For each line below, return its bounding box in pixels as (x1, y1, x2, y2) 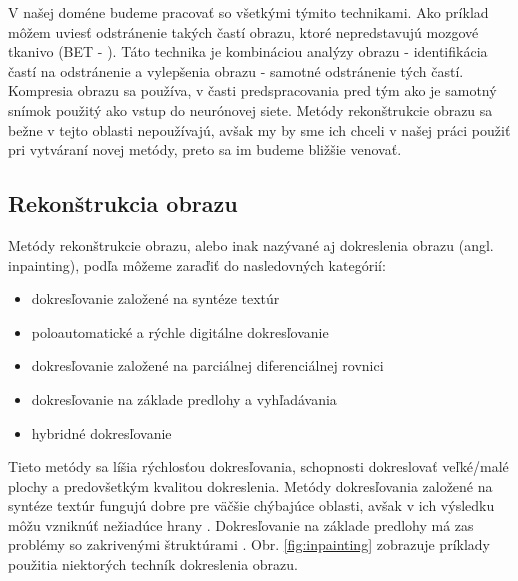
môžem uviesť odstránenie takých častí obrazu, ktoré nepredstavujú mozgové (8, 21, 479, 42)
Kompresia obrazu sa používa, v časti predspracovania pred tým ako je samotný (8, 80, 497, 101)
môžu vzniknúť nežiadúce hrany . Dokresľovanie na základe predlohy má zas (8, 514, 474, 535)
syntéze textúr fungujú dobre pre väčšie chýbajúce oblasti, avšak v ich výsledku (8, 495, 495, 516)
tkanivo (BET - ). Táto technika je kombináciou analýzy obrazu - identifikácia (8, 41, 488, 62)
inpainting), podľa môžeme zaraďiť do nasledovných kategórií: (8, 254, 386, 275)
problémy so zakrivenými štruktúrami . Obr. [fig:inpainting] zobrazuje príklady (8, 534, 490, 555)
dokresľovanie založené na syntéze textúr (31, 288, 280, 309)
